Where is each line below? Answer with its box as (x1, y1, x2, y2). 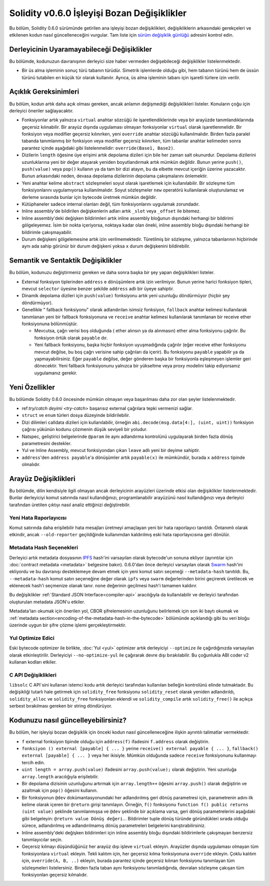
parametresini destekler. (21, 440, 72, 446)
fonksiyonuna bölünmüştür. (21, 321, 78, 327)
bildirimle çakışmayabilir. (21, 229, 72, 235)
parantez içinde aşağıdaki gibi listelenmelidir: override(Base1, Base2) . (21, 145, 175, 151)
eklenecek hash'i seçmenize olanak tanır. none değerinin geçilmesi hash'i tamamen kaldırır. (9, 583, 197, 589)
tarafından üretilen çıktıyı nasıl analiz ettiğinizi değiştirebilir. (9, 502, 131, 508)
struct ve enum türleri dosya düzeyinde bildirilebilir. (21, 412, 130, 418)
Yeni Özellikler (9, 383, 55, 391)
